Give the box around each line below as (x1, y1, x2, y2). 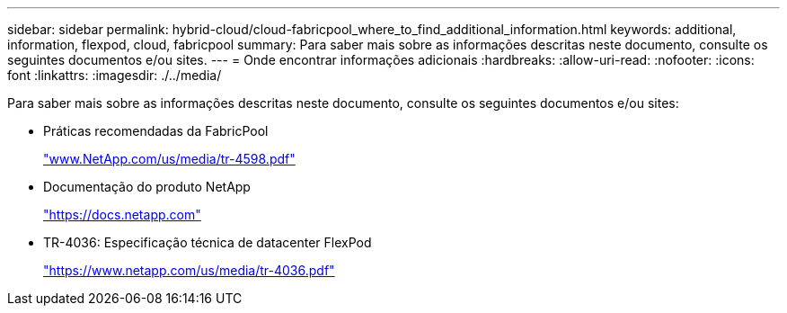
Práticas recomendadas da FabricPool (43, 123, 269, 139)
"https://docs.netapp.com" (43, 207, 201, 222)
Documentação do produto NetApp (43, 179, 251, 194)
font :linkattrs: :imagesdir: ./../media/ (7, 67, 222, 83)
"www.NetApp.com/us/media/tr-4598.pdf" (43, 151, 296, 166)
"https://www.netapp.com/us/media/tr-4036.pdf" (43, 263, 335, 278)
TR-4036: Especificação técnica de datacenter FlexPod (43, 235, 372, 250)
